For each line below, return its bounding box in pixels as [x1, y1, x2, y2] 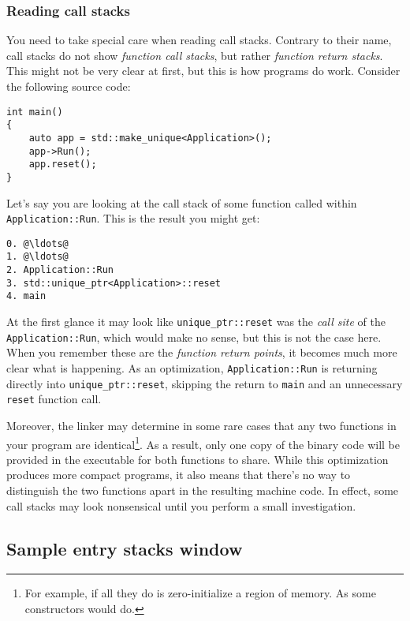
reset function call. [6, 391, 102, 407]
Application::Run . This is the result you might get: [6, 210, 260, 226]
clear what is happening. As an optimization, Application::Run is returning [6, 359, 378, 376]
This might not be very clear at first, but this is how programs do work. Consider [6, 62, 401, 79]
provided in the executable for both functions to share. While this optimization [6, 451, 389, 467]
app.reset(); [28, 159, 97, 170]
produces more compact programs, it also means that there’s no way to [6, 466, 351, 483]
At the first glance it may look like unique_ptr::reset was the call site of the [6, 313, 386, 330]
